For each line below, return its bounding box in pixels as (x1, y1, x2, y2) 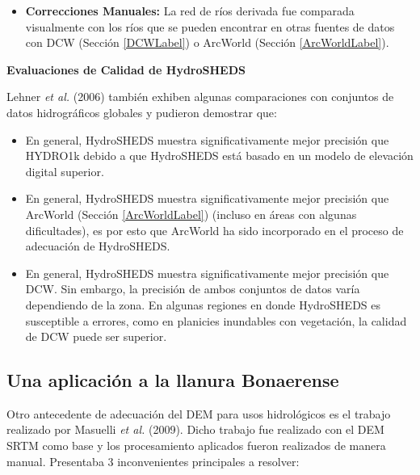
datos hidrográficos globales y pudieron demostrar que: (6, 103, 277, 120)
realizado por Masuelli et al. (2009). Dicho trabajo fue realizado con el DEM (6, 421, 384, 438)
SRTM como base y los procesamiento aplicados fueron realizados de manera (6, 437, 386, 454)
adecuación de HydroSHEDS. (25, 237, 170, 254)
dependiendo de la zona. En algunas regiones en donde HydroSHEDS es (25, 296, 381, 313)
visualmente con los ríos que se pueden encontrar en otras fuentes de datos (25, 18, 395, 35)
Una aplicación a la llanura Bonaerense (6, 368, 339, 393)
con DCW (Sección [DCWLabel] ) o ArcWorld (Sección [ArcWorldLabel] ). (25, 34, 389, 51)
